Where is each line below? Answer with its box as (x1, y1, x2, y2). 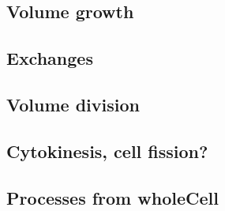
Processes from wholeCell (6, 185, 219, 209)
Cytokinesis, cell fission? (6, 138, 208, 163)
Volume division (6, 92, 140, 116)
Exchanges (6, 46, 93, 70)
